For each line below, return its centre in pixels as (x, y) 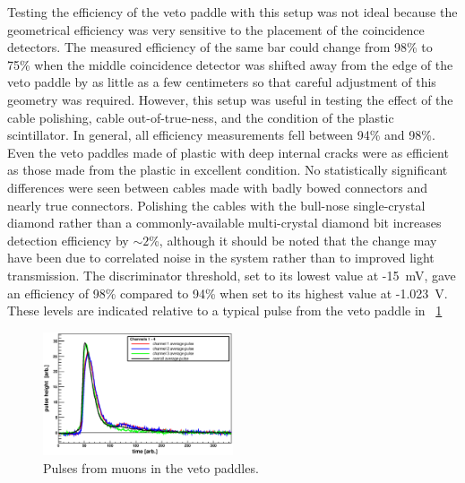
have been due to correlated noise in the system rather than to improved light (221, 258)
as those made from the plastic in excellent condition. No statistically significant (228, 170)
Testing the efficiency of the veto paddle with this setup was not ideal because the (232, 12)
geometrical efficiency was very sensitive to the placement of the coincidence (216, 29)
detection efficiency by (68, 240)
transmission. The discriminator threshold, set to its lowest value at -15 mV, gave (232, 275)
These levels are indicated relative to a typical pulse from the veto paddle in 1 (225, 310)
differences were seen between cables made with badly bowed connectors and (217, 187)
